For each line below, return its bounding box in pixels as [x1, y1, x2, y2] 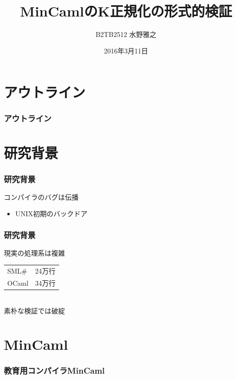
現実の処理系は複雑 [4, 248, 65, 258]
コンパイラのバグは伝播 [4, 191, 79, 202]
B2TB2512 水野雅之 [95, 29, 157, 39]
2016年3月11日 [104, 45, 148, 55]
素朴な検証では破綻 [4, 306, 65, 316]
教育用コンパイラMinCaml [4, 364, 105, 377]
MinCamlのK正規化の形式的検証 [20, 1, 232, 21]
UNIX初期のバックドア [15, 208, 88, 218]
